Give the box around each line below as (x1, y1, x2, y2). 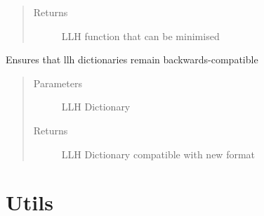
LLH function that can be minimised (61, 28, 220, 43)
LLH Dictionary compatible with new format (61, 146, 256, 161)
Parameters (33, 75, 82, 90)
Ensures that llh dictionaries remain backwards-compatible (6, 52, 258, 67)
